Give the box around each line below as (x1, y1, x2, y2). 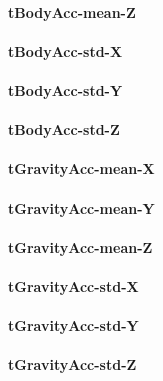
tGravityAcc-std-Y (8, 315, 139, 336)
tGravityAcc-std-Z (8, 354, 137, 375)
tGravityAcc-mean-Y (8, 197, 155, 218)
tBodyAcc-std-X (8, 40, 123, 61)
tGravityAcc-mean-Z (8, 236, 153, 257)
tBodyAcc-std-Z (8, 119, 120, 140)
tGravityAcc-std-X (8, 275, 139, 296)
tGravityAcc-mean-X (8, 158, 155, 179)
